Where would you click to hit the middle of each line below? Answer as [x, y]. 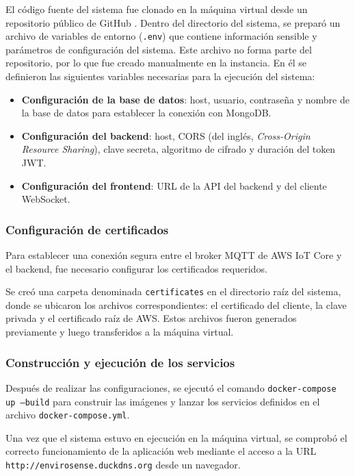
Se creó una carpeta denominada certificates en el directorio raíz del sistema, [173, 291]
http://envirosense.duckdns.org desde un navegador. [123, 464]
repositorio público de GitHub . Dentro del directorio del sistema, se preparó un [173, 22]
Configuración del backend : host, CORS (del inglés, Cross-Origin [166, 135]
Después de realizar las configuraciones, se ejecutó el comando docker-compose [171, 387]
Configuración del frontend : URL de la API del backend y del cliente [174, 185]
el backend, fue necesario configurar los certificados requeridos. [136, 268]
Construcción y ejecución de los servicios [120, 362]
